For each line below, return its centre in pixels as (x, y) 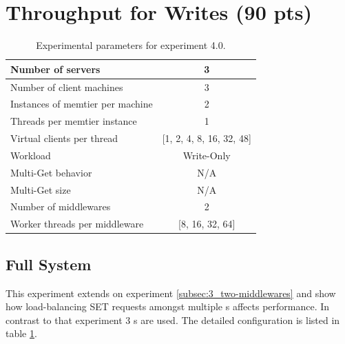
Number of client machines (67, 87)
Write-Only (207, 155)
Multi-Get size (41, 189)
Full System (49, 264)
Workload (31, 155)
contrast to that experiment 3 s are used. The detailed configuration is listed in (173, 320)
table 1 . (21, 333)
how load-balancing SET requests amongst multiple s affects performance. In (168, 306)
